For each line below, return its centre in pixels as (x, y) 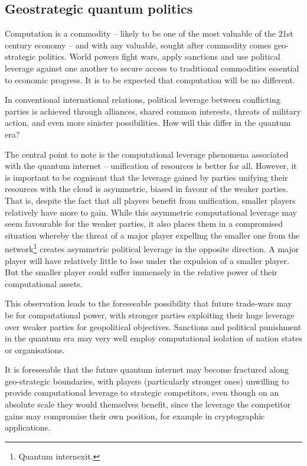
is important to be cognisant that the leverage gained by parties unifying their (146, 177)
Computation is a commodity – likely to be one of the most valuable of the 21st (149, 33)
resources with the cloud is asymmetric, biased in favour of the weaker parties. (147, 189)
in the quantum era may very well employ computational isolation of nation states (153, 338)
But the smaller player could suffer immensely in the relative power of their (141, 272)
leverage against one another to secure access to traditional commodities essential (152, 68)
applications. (28, 427)
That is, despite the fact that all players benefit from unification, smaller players (150, 200)
